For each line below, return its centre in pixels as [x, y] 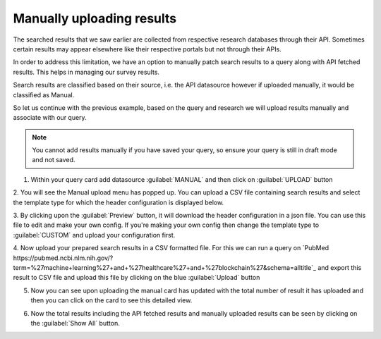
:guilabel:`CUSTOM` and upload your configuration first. [94, 235]
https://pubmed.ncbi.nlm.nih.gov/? [63, 258]
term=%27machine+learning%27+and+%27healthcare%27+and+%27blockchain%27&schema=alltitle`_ [165, 267]
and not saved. [54, 160]
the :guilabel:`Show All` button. [75, 323]
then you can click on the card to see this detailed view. [111, 300]
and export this [340, 267]
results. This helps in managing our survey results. [86, 72]
